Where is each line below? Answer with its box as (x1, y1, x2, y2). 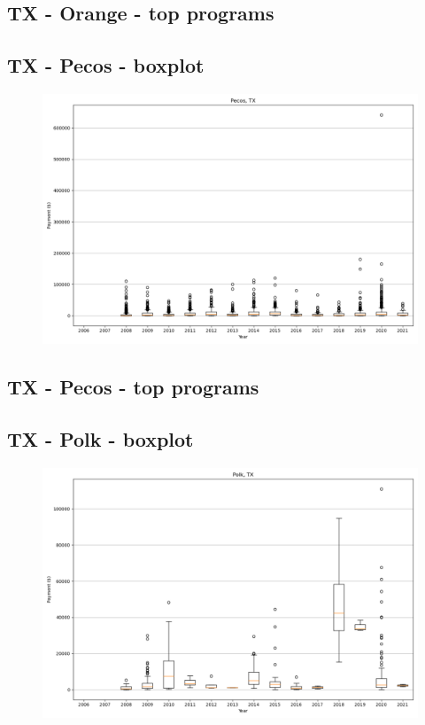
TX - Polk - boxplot (7, 425, 194, 453)
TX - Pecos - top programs (7, 373, 259, 401)
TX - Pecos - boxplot (7, 51, 205, 79)
